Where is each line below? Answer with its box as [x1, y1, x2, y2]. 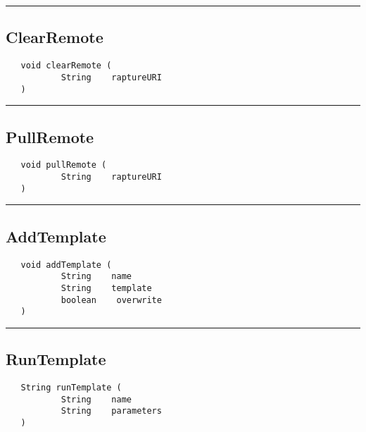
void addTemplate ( [20, 259, 112, 270]
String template [61, 283, 152, 293]
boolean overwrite [61, 295, 162, 305]
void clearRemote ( [20, 61, 112, 71]
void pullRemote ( [20, 160, 107, 171]
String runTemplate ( [20, 383, 122, 393]
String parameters [61, 406, 162, 416]
